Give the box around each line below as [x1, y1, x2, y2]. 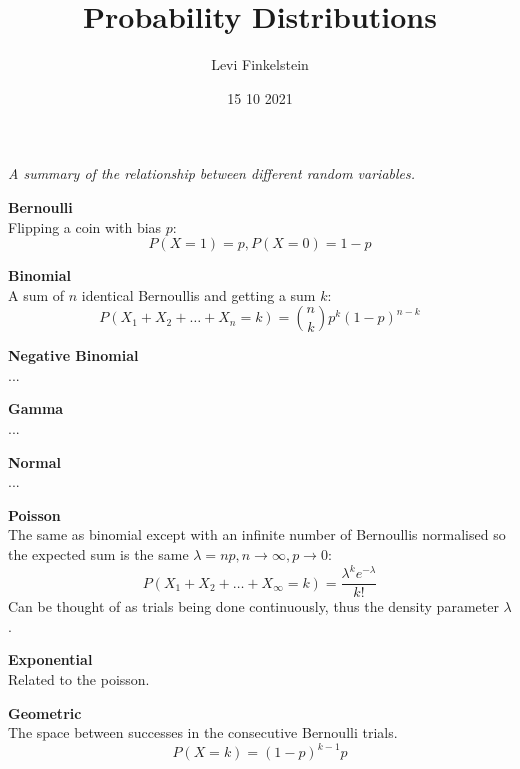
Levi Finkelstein [211, 54, 309, 75]
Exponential [8, 649, 93, 670]
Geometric [8, 702, 82, 723]
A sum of [8, 284, 65, 305]
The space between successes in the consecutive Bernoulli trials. [8, 722, 398, 743]
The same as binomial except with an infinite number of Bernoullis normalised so [8, 524, 506, 545]
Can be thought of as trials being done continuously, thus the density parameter [8, 596, 499, 617]
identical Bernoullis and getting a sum [81, 284, 316, 305]
